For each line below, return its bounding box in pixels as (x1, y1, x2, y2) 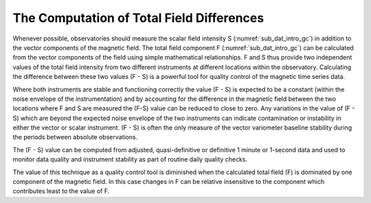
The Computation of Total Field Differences (12, 10, 265, 25)
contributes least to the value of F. (12, 187, 110, 195)
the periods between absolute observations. (12, 133, 138, 141)
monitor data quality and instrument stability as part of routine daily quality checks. (12, 155, 247, 164)
